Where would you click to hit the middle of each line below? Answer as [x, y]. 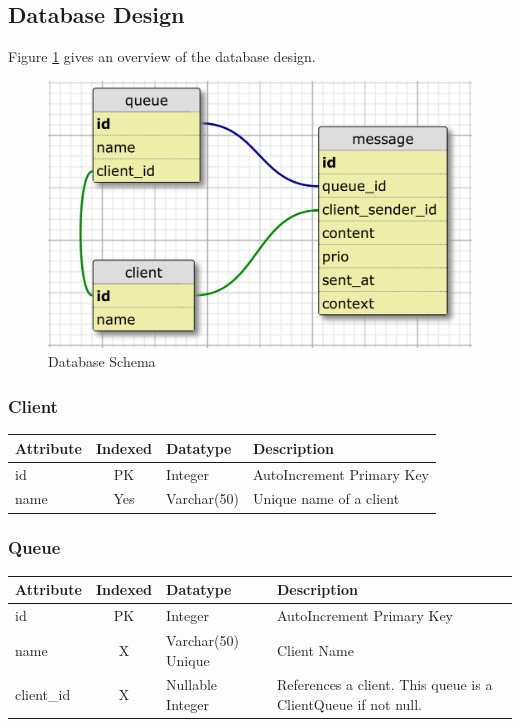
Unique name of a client [326, 498]
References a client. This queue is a [384, 684]
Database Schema [102, 361]
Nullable [192, 684]
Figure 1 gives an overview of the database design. [162, 56]
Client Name [315, 649]
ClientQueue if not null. [349, 703]
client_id [43, 694]
